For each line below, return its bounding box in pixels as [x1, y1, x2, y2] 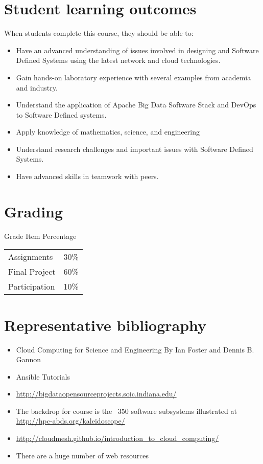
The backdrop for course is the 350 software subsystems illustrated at [16, 405, 237, 416]
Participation [8, 280, 55, 293]
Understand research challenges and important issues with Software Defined [16, 143, 253, 154]
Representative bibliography [4, 314, 207, 335]
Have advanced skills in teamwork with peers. [16, 171, 159, 182]
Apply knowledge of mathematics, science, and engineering [16, 126, 200, 137]
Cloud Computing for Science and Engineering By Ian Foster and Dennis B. [16, 344, 254, 355]
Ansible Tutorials [16, 371, 70, 382]
